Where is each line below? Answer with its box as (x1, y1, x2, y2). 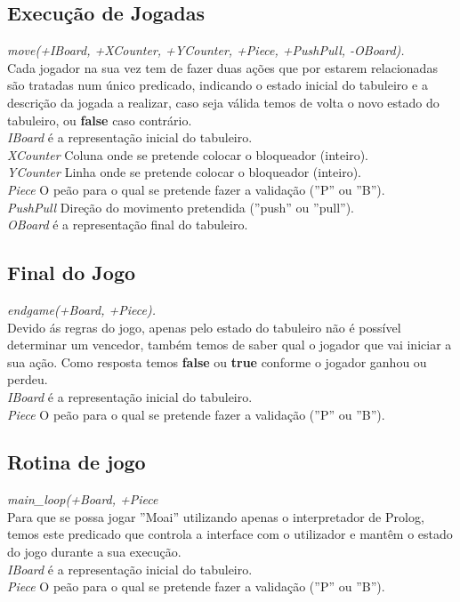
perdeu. (7, 370, 48, 389)
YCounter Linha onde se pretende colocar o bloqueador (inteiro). (7, 163, 361, 181)
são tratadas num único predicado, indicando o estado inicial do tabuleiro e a (7, 76, 428, 94)
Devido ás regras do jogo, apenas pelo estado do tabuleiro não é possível (7, 317, 401, 336)
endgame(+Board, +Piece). (7, 300, 156, 318)
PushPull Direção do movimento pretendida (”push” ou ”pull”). (7, 197, 354, 216)
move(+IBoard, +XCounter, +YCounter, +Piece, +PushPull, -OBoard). (7, 41, 405, 60)
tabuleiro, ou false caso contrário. (7, 110, 192, 129)
